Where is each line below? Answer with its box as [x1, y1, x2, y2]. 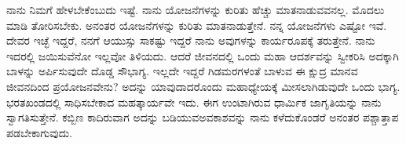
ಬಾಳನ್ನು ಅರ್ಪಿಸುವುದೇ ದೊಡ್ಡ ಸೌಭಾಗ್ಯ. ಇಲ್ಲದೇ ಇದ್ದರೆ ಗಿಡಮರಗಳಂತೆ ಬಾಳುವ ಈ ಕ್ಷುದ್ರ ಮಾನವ [6, 63, 358, 79]
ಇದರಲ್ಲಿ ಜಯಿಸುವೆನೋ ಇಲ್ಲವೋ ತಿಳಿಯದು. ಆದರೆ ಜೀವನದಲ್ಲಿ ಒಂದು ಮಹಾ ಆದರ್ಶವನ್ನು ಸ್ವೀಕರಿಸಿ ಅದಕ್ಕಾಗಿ [6, 47, 399, 63]
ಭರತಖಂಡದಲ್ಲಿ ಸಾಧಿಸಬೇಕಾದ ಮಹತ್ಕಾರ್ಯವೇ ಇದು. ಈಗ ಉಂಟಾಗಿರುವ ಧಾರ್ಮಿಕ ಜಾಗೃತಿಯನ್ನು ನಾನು [6, 93, 382, 110]
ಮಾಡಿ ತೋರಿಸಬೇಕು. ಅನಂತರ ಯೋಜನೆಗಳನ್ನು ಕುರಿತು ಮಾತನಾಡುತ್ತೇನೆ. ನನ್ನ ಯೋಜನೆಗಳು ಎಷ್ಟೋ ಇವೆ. [6, 16, 387, 33]
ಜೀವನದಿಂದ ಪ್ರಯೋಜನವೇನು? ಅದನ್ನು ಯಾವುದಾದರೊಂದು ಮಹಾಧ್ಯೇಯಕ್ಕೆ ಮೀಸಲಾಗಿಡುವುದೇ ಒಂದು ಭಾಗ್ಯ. [6, 78, 401, 94]
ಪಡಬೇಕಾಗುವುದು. [6, 124, 73, 140]
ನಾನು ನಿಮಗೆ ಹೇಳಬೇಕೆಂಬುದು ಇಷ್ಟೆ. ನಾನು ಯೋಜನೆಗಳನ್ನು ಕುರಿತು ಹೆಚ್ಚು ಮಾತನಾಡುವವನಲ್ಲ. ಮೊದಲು [6, 2, 385, 17]
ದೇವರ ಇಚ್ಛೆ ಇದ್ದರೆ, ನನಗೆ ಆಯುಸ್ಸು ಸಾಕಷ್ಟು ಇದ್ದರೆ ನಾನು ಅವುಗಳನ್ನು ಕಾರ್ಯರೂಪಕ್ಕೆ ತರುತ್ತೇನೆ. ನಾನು [6, 32, 375, 49]
